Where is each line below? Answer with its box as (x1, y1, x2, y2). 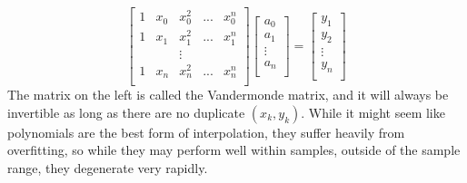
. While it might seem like (301, 102, 445, 121)
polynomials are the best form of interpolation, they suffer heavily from (7, 122, 405, 141)
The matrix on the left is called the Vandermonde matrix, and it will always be (7, 85, 449, 104)
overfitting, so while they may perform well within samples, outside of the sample (7, 140, 461, 159)
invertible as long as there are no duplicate (7, 102, 245, 121)
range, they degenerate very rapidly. (7, 158, 208, 177)
